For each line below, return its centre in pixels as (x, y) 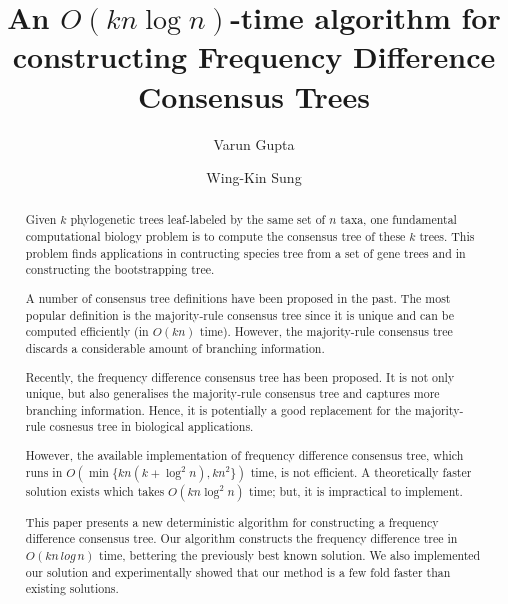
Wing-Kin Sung (254, 177)
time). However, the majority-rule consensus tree (326, 331)
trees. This (447, 236)
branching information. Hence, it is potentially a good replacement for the (218, 409)
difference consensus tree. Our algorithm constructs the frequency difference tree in (241, 538)
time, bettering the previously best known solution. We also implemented (290, 554)
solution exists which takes (95, 490)
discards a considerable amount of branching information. (175, 347)
